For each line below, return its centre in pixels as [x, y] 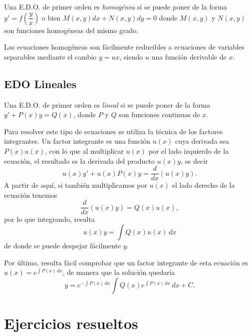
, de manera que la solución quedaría [119, 272]
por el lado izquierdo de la [189, 150]
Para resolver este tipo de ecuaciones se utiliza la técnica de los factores [114, 131]
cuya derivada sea [202, 141]
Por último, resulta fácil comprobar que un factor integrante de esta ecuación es [126, 262]
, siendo [131, 56]
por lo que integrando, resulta [49, 219]
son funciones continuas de [159, 114]
